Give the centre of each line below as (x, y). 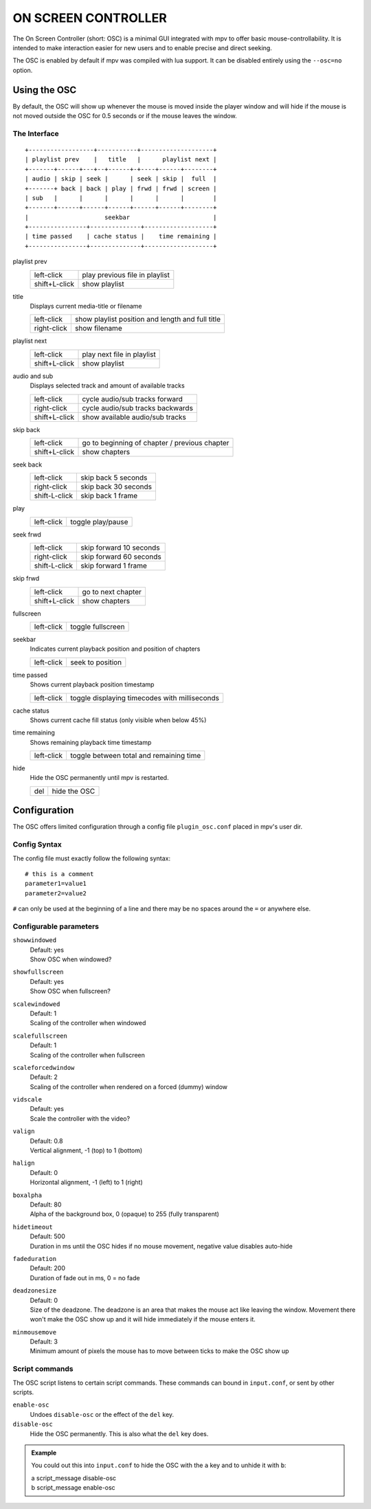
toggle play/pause (99, 522)
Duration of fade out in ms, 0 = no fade (85, 1277)
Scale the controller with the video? (80, 1118)
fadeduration (35, 1259)
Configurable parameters (56, 926)
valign (24, 1131)
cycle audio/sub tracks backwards (138, 407)
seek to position (96, 662)
